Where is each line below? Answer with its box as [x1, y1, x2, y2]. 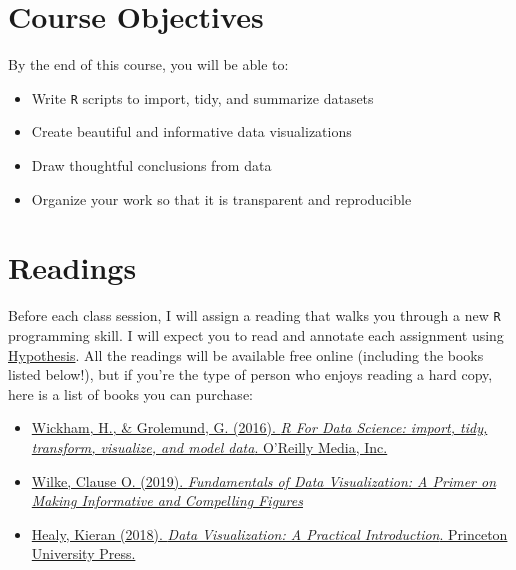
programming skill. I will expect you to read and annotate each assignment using [8, 324, 504, 345]
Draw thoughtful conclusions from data [31, 154, 272, 175]
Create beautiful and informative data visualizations [31, 121, 352, 142]
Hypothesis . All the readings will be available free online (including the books [8, 344, 484, 365]
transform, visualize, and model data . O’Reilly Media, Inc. [31, 436, 388, 457]
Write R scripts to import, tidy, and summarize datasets [31, 87, 374, 108]
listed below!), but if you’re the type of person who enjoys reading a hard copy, [8, 364, 493, 385]
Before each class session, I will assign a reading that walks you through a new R [8, 305, 501, 326]
